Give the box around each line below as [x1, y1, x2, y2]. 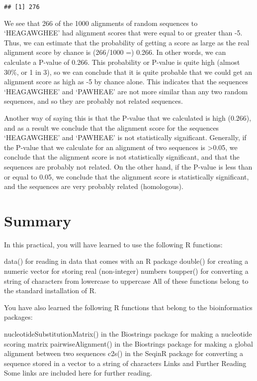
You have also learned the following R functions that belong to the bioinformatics [4, 302, 253, 312]
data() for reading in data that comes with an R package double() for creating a [4, 256, 249, 266]
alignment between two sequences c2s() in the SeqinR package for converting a [4, 348, 244, 359]
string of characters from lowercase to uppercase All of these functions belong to [4, 275, 249, 286]
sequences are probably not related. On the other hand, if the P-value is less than [4, 161, 253, 172]
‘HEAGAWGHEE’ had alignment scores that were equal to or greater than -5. [4, 27, 243, 38]
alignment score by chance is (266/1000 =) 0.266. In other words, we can [4, 47, 226, 57]
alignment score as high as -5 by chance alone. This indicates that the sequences [4, 76, 248, 87]
